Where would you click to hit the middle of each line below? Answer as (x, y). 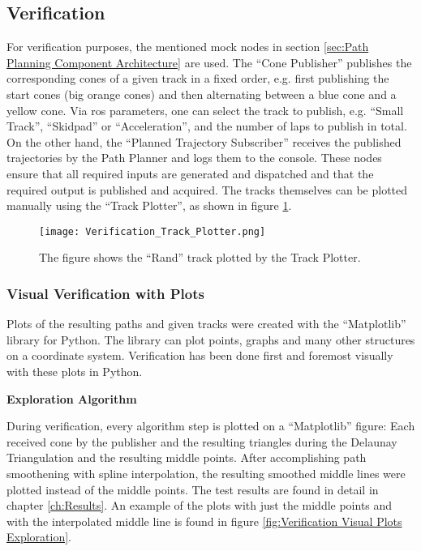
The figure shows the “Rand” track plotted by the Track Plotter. (200, 257)
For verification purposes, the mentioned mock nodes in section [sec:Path (188, 47)
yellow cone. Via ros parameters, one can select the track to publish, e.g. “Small (205, 110)
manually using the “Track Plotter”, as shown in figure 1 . (149, 205)
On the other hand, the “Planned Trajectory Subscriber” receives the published (204, 141)
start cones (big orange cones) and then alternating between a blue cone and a (202, 94)
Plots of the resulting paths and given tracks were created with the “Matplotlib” (206, 324)
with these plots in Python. (75, 371)
